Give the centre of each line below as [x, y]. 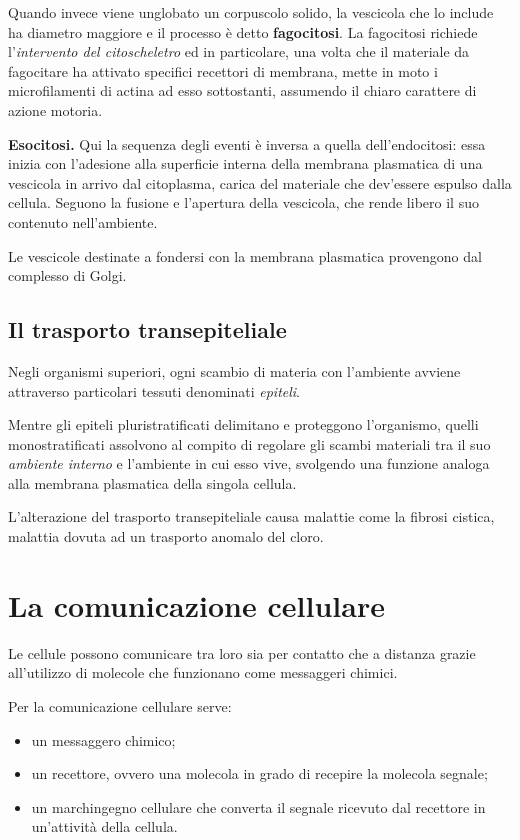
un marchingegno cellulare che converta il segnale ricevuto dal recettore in [258, 806]
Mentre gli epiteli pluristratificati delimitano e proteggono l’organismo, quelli [243, 424]
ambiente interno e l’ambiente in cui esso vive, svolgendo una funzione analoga [249, 463]
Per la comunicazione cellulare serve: [120, 705]
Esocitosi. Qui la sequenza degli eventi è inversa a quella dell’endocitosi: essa [247, 143]
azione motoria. [55, 109]
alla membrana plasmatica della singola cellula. [152, 482]
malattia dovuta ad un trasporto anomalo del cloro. [166, 536]
